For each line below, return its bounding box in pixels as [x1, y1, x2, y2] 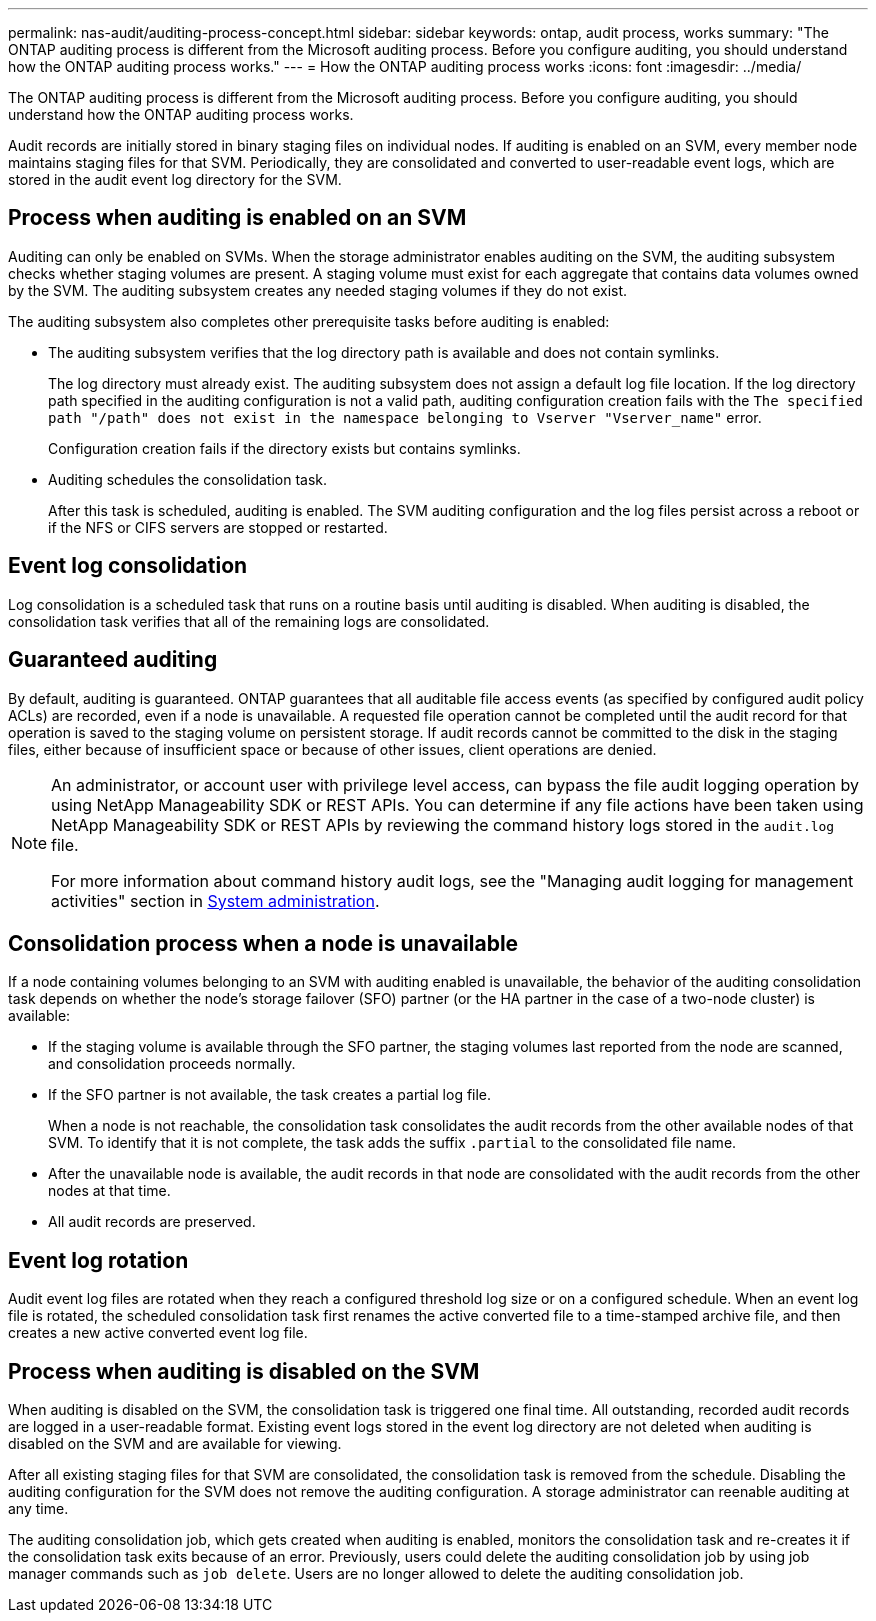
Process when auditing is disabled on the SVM [8, 1358, 480, 1384]
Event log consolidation [8, 553, 248, 579]
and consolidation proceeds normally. [48, 1055, 296, 1073]
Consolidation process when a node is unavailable [8, 930, 519, 956]
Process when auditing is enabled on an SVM [8, 205, 467, 231]
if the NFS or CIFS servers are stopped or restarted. [48, 518, 388, 536]
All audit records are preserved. [48, 1213, 256, 1231]
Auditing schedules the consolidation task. [48, 470, 328, 488]
